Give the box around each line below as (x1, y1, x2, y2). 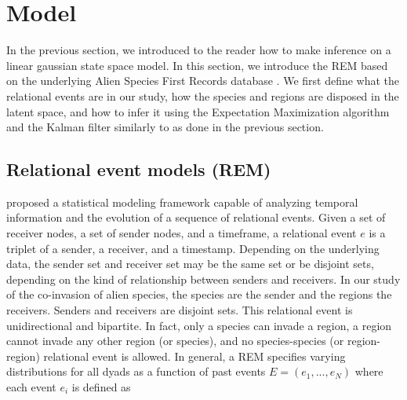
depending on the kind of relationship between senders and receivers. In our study (6, 270, 401, 287)
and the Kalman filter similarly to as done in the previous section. (6, 119, 324, 135)
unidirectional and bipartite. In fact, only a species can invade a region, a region (6, 317, 392, 333)
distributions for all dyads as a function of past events (6, 363, 266, 380)
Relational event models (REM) (6, 157, 271, 182)
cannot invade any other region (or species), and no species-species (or (6, 332, 344, 349)
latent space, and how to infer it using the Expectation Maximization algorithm (6, 103, 390, 119)
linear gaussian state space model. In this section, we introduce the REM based (6, 57, 388, 73)
